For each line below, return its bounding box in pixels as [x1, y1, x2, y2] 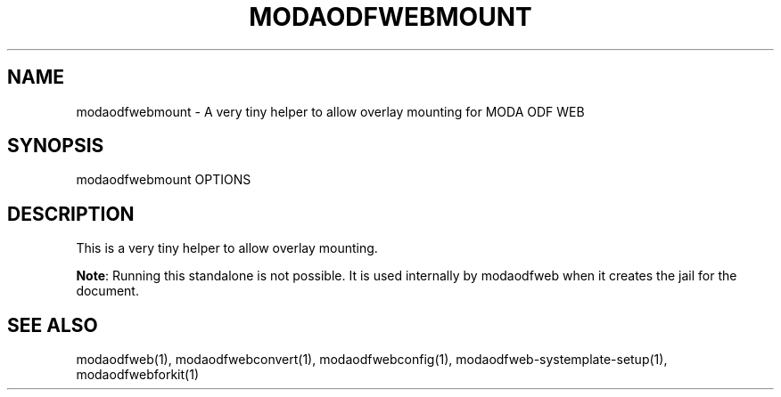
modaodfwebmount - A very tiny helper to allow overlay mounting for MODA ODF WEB [76, 103, 585, 119]
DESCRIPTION [7, 202, 135, 225]
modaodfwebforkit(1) [76, 367, 199, 383]
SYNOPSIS [7, 134, 104, 158]
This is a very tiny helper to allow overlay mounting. [76, 240, 378, 256]
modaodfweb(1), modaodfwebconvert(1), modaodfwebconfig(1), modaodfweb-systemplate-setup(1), [76, 352, 668, 368]
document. [76, 283, 139, 299]
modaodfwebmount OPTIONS [76, 172, 251, 188]
